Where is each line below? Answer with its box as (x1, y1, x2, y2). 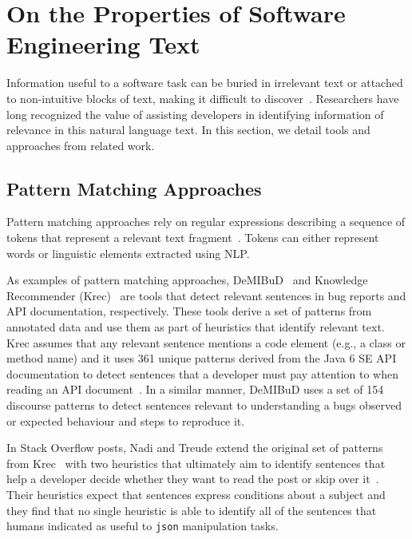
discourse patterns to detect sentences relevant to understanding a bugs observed (6, 397, 402, 414)
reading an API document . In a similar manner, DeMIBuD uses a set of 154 (6, 381, 384, 398)
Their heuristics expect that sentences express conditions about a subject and (6, 485, 386, 502)
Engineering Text (6, 28, 200, 61)
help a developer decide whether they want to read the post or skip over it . (6, 470, 379, 487)
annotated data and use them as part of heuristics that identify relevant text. (6, 319, 385, 335)
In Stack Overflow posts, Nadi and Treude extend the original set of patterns (6, 439, 383, 456)
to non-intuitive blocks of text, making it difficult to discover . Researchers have (6, 89, 399, 106)
